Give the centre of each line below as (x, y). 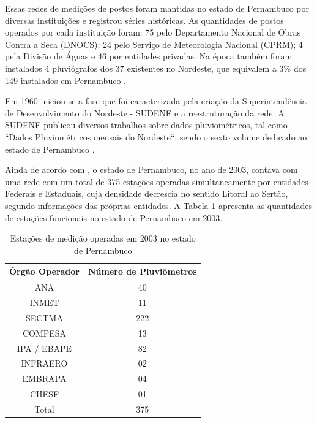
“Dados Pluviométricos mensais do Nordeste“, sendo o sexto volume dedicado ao (156, 136)
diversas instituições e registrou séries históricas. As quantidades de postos (144, 20)
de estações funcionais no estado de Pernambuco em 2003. (114, 217)
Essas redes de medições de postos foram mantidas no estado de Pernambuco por (157, 8)
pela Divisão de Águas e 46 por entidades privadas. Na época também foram (149, 56)
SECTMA (44, 317)
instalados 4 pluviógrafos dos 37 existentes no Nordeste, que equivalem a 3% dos (156, 68)
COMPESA (44, 333)
